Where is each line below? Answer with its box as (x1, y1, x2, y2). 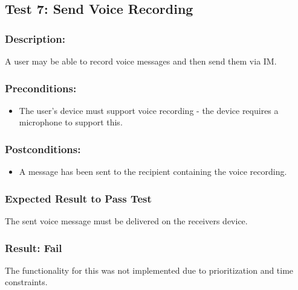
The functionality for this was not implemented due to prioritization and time (5, 263, 294, 276)
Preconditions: (5, 80, 77, 95)
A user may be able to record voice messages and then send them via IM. (5, 55, 277, 67)
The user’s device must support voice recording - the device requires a (19, 104, 279, 116)
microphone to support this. (19, 116, 123, 128)
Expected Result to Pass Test (5, 191, 152, 206)
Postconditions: (5, 141, 81, 156)
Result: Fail (5, 240, 62, 255)
